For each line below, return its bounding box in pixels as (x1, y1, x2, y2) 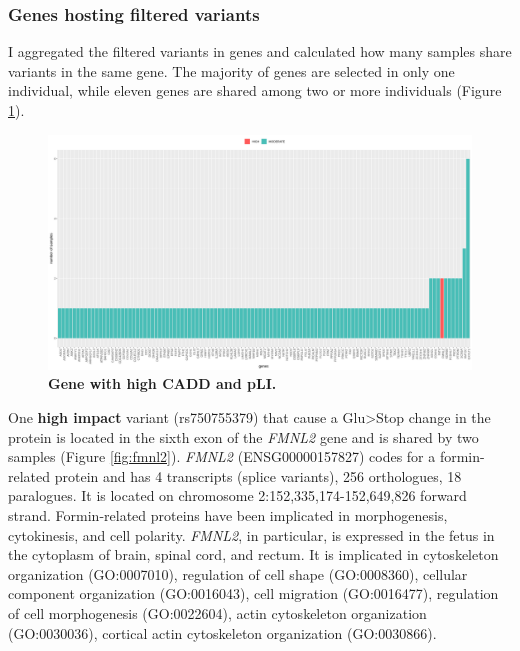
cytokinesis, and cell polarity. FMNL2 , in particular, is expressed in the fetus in (8, 524, 495, 545)
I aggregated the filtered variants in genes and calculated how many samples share (8, 41, 512, 62)
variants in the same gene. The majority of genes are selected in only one (8, 60, 455, 81)
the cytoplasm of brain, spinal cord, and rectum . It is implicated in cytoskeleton (8, 544, 499, 565)
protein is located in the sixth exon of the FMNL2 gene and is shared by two (8, 426, 479, 447)
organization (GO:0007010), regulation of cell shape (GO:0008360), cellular (8, 563, 468, 584)
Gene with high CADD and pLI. (48, 373, 277, 394)
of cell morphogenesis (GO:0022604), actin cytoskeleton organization (8, 602, 427, 623)
